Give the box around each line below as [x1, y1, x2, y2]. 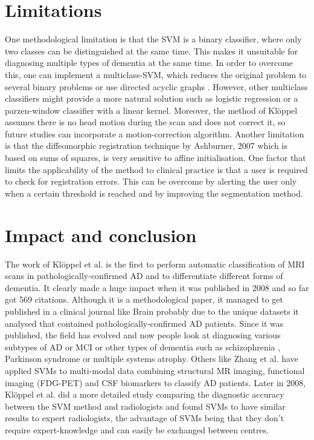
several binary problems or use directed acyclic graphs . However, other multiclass [5, 80, 308, 93]
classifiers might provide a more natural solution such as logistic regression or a [5, 92, 298, 105]
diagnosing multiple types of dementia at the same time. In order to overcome [5, 56, 293, 69]
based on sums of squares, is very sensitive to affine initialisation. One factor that [5, 151, 306, 164]
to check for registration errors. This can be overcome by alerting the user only [5, 175, 297, 188]
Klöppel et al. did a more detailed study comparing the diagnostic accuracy [5, 388, 284, 401]
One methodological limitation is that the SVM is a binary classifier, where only [5, 33, 302, 45]
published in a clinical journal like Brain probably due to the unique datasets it [5, 304, 299, 317]
